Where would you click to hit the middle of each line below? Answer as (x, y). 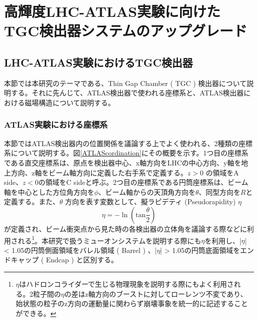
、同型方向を (220, 192)
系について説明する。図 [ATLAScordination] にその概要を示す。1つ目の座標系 (126, 153)
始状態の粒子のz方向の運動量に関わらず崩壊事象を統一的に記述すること (132, 303)
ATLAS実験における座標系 (56, 124)
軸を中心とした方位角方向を (49, 192)
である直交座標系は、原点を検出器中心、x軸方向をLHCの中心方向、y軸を (123, 162)
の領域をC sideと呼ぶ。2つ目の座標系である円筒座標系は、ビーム (143, 182)
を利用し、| (223, 240)
